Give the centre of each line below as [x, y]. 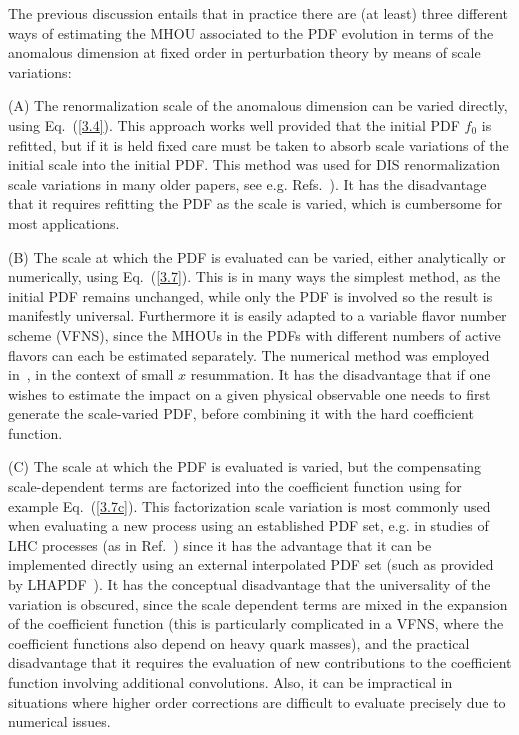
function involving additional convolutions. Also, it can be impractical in [230, 682]
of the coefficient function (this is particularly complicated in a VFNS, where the [256, 623]
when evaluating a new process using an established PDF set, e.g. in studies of [248, 525]
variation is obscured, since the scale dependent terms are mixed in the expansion [258, 603]
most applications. [64, 222]
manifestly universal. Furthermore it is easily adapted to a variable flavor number [257, 315]
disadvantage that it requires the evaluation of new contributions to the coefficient [260, 662]
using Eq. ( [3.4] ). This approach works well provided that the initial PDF [234, 124]
